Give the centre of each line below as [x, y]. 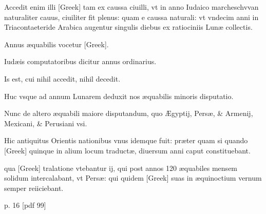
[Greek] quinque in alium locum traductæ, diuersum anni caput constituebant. [127, 150]
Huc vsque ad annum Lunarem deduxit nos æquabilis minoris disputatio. [119, 96]
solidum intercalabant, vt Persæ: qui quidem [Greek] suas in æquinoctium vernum [133, 178]
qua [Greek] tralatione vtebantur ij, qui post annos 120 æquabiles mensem [121, 168]
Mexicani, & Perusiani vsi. [46, 123]
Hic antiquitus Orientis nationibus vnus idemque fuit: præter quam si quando [126, 140]
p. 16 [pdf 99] [25, 205]
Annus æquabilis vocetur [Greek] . [56, 44]
